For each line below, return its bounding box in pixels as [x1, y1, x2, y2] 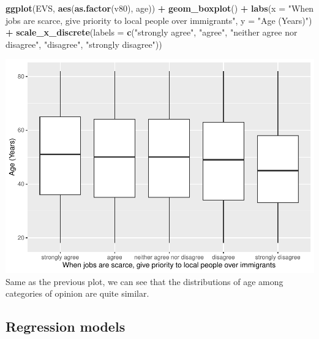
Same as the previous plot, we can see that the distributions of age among [6, 275, 283, 288]
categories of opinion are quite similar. [6, 287, 149, 300]
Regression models [6, 317, 126, 336]
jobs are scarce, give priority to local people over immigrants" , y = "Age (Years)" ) [6, 13, 312, 26]
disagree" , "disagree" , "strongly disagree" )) [6, 37, 162, 50]
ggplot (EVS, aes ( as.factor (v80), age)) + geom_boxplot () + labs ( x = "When [6, 2, 314, 14]
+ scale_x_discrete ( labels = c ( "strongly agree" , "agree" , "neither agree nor [6, 26, 298, 39]
